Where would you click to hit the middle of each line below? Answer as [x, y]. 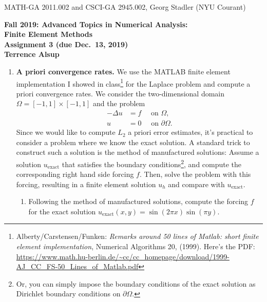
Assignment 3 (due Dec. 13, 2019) [66, 44]
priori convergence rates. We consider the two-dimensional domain [120, 93]
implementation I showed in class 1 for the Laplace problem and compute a [133, 83]
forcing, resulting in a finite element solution [86, 184]
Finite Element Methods [49, 34]
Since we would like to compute [66, 132]
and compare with [196, 184]
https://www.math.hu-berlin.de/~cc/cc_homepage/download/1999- [123, 256]
